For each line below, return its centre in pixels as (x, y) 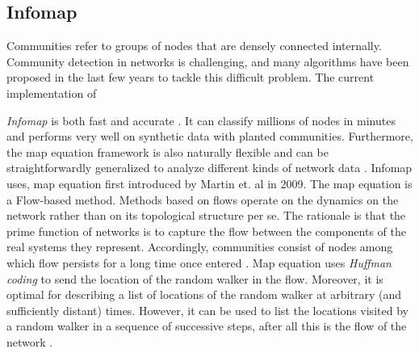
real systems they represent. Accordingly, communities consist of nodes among (200, 247)
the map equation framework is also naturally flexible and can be (168, 151)
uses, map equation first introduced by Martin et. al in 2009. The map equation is (209, 183)
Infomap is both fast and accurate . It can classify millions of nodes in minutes (201, 120)
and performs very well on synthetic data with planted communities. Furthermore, (210, 136)
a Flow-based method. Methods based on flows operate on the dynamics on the (203, 199)
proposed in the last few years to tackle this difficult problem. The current (191, 77)
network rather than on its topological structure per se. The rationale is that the (206, 215)
